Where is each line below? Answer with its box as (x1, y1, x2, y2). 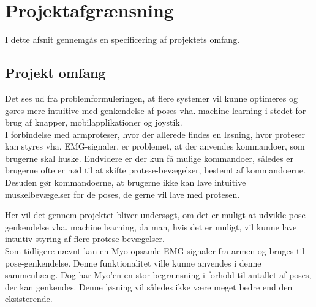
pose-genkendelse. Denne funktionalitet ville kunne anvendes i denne (5, 256, 261, 269)
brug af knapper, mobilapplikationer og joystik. (5, 116, 182, 129)
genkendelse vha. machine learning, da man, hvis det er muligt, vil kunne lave (5, 220, 297, 233)
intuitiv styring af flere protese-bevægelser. (5, 232, 165, 245)
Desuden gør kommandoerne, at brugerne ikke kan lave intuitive (5, 176, 246, 189)
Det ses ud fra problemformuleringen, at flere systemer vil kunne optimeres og (5, 91, 298, 104)
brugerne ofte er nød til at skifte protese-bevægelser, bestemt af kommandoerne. (5, 164, 306, 176)
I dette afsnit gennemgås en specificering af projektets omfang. (5, 33, 240, 46)
